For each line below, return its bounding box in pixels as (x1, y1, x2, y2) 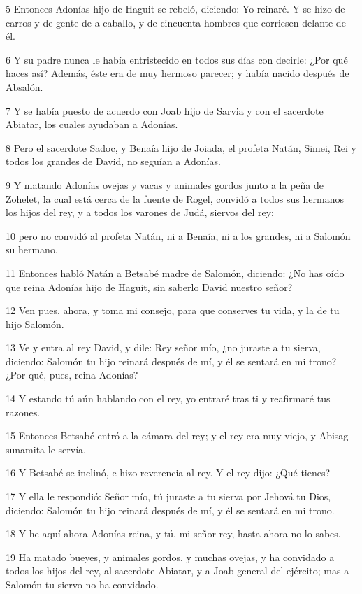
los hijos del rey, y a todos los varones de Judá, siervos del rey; (6, 205, 274, 220)
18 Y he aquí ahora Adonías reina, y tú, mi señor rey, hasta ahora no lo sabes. (6, 526, 341, 541)
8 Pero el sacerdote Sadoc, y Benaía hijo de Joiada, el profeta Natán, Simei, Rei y (6, 140, 356, 155)
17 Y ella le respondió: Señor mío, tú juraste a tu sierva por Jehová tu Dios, (6, 489, 331, 504)
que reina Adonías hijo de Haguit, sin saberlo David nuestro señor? (6, 279, 293, 294)
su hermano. (6, 242, 58, 257)
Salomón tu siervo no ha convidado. (6, 577, 159, 591)
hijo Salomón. (6, 316, 64, 331)
